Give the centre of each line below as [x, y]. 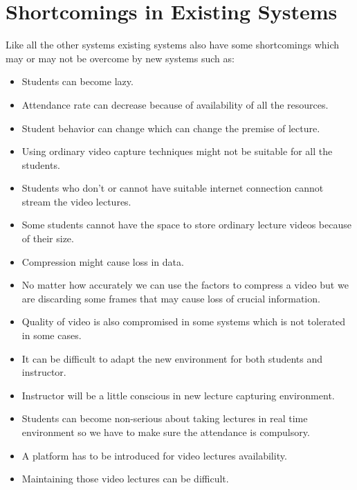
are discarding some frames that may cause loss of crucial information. [171, 298]
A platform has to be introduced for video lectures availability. [154, 455]
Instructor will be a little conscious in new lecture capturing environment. [178, 395]
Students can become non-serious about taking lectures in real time [165, 418]
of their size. [48, 238]
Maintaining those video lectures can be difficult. [125, 479]
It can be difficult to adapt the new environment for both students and [172, 358]
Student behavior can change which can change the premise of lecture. [171, 128]
